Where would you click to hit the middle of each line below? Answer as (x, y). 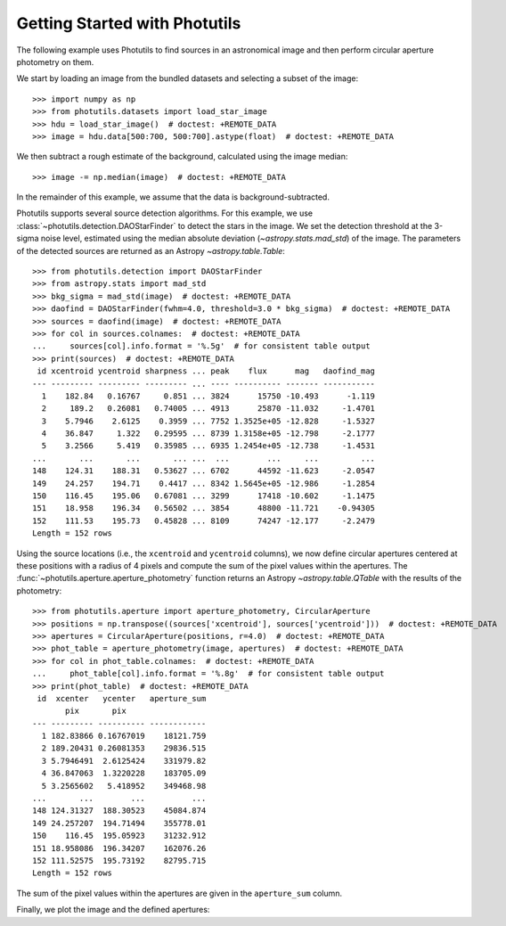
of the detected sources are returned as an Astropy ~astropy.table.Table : (151, 250)
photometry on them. (55, 61)
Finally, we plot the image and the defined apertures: (113, 910)
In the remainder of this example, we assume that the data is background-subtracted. (173, 197)
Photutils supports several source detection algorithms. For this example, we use (165, 213)
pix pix (96, 711)
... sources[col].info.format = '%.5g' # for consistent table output (201, 346)
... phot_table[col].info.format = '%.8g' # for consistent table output (208, 674)
